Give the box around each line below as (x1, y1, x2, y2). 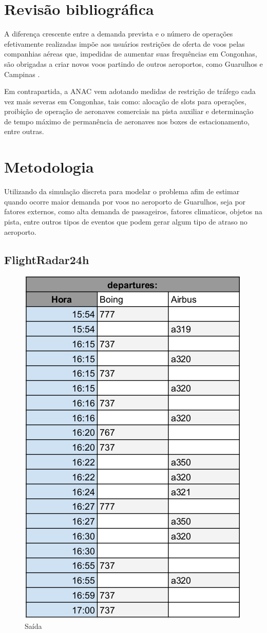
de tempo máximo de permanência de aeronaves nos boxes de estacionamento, (4, 116, 250, 126)
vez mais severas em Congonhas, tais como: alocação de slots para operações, (4, 96, 246, 106)
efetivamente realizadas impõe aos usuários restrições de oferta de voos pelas (4, 38, 245, 49)
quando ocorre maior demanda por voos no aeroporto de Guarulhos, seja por (4, 196, 246, 207)
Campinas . (4, 68, 40, 79)
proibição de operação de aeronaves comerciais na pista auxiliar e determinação (4, 106, 254, 117)
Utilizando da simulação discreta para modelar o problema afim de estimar (4, 186, 240, 197)
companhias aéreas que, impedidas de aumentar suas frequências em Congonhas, (4, 48, 257, 59)
